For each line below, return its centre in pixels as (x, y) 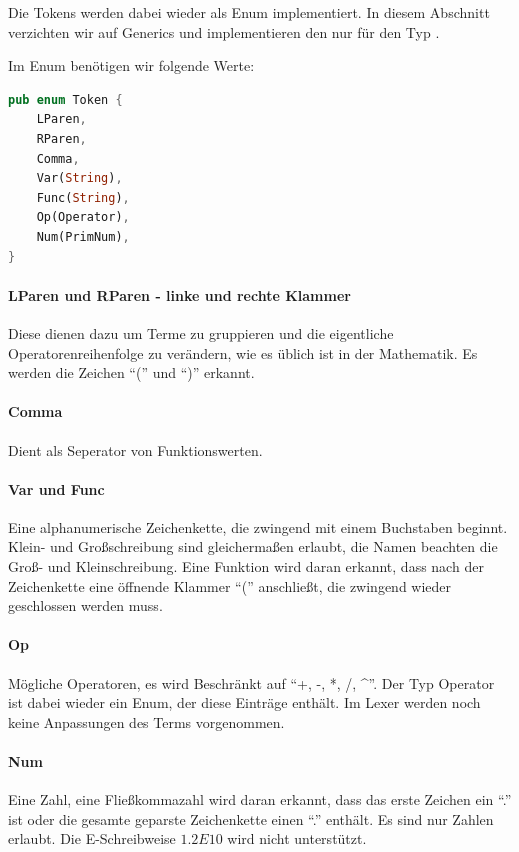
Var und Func (56, 488)
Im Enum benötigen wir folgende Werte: (131, 65)
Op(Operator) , (83, 217)
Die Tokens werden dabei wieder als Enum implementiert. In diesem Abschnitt (249, 12)
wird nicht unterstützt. (297, 838)
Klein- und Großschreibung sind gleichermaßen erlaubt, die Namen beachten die (253, 546)
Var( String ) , (79, 178)
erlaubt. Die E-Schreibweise (92, 838)
